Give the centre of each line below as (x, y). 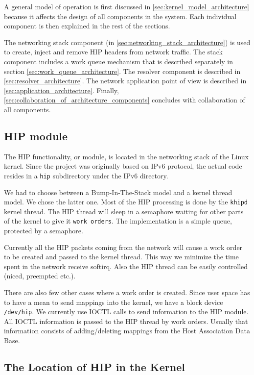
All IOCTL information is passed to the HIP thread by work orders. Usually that (126, 321)
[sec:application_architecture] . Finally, (61, 90)
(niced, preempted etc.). (40, 276)
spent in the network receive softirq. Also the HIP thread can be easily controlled (126, 266)
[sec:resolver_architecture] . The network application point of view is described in (125, 81)
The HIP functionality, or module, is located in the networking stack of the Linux (126, 156)
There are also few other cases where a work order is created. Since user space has (127, 292)
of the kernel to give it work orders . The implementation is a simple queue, (118, 221)
